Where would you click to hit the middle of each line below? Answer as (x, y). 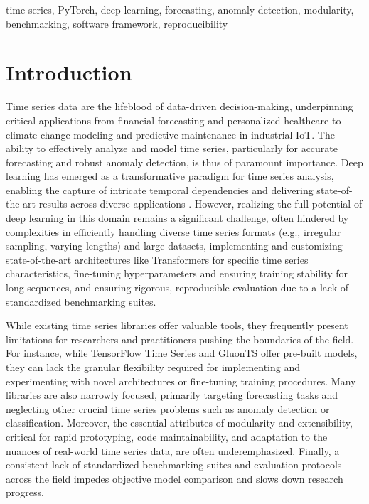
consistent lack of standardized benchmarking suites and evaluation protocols (174, 465)
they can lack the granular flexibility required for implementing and (153, 367)
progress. (25, 492)
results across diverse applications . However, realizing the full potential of (200, 204)
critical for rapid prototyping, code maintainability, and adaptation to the (167, 436)
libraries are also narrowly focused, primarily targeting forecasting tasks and (172, 395)
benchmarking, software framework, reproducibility (117, 23)
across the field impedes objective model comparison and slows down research (175, 478)
